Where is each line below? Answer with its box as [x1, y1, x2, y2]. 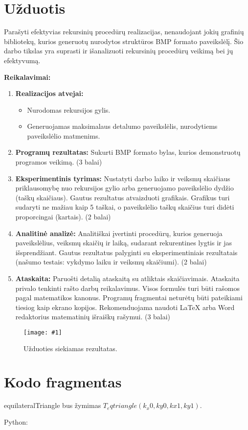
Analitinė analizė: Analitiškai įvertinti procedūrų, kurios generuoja [15, 228, 223, 238]
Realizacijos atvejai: [15, 88, 84, 98]
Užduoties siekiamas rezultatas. [23, 343, 117, 353]
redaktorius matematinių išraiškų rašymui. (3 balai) [15, 311, 171, 322]
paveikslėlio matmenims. [27, 130, 100, 141]
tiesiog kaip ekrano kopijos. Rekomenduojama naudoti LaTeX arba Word [15, 302, 235, 312]
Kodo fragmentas [4, 372, 122, 392]
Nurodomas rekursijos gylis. [27, 104, 111, 115]
